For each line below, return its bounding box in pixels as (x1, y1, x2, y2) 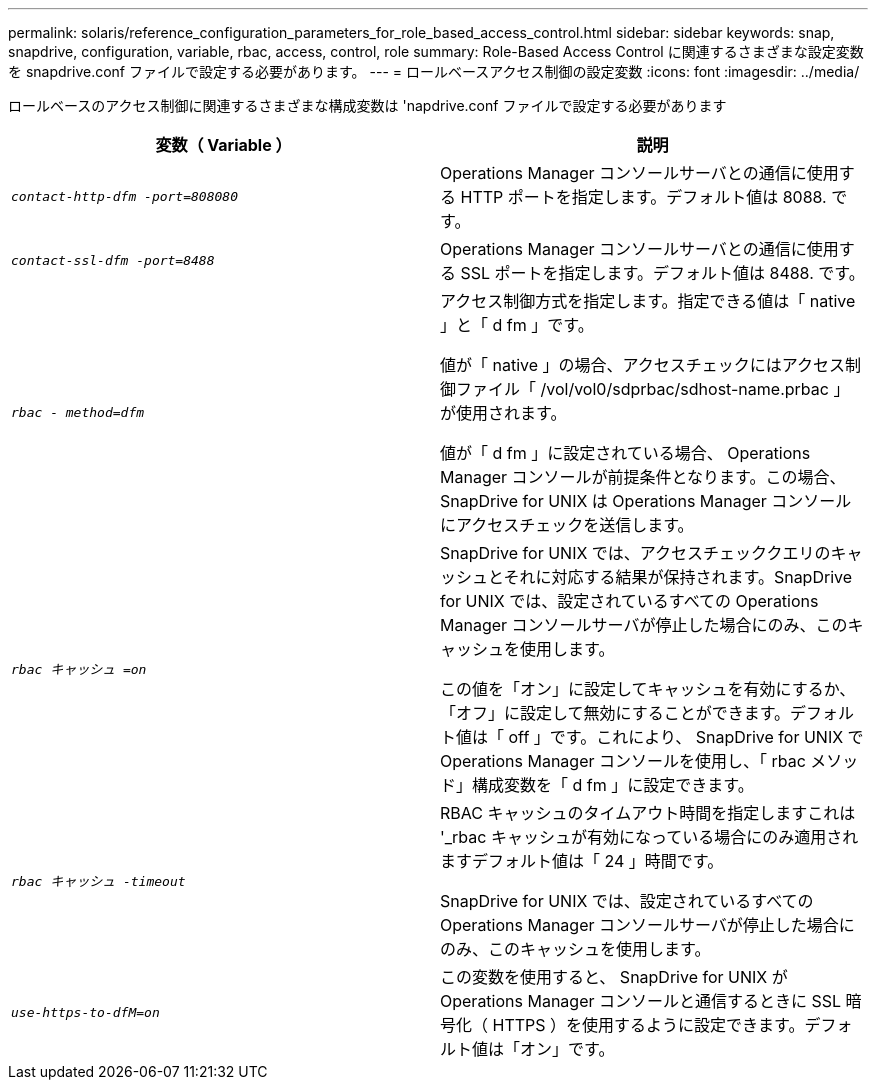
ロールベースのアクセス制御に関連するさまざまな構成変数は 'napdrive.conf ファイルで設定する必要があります (8, 97, 727, 114)
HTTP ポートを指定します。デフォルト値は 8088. (460, 187, 827, 207)
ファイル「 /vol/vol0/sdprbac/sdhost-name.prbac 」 (456, 379, 850, 399)
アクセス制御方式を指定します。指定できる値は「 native (440, 291, 856, 311)
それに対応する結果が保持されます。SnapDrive (503, 567, 853, 587)
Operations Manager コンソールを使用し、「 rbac (440, 751, 806, 771)
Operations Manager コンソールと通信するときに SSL (440, 991, 842, 1011)
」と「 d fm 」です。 (440, 315, 594, 335)
